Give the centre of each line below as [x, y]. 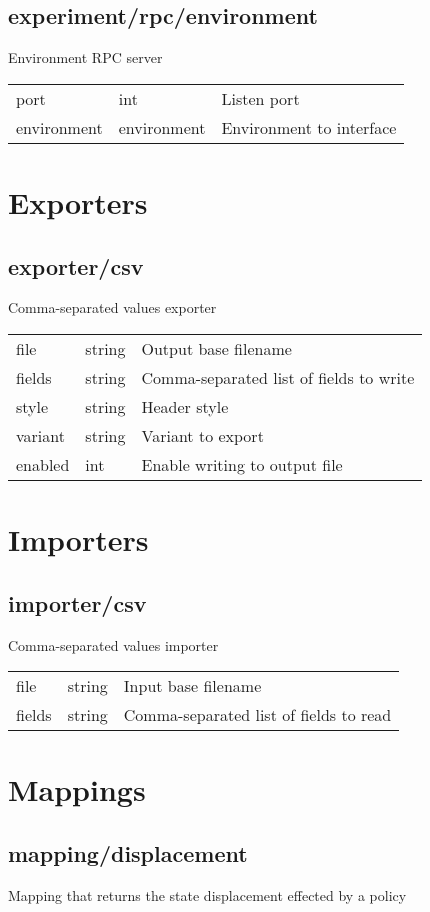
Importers [78, 539]
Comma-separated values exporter [112, 307]
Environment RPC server [85, 57]
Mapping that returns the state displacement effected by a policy [207, 894]
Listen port [260, 98]
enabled [43, 464]
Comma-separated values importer [113, 644]
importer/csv [77, 602]
